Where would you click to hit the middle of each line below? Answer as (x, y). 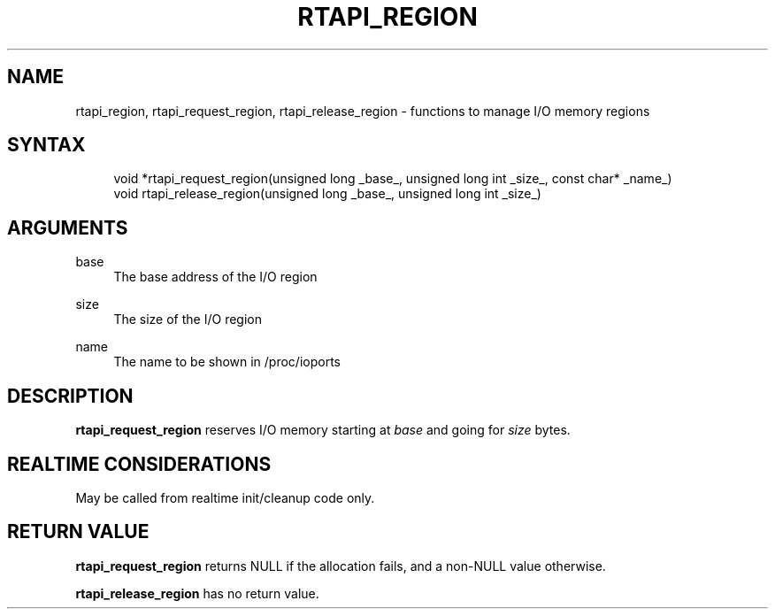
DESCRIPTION (70, 396)
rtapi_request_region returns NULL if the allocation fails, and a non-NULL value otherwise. (341, 566)
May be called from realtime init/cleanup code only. (225, 497)
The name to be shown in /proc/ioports (227, 362)
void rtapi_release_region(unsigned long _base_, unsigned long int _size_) (327, 194)
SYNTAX (46, 145)
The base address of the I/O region (215, 277)
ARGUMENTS (68, 227)
